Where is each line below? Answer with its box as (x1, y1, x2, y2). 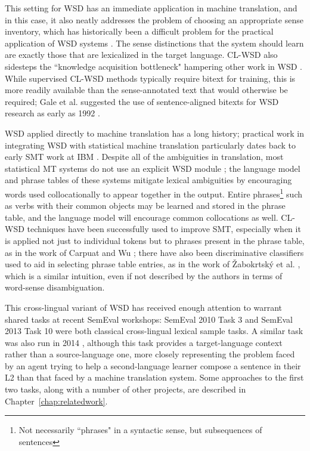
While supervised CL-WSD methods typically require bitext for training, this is (5, 72, 296, 84)
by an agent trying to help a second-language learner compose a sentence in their (5, 359, 301, 372)
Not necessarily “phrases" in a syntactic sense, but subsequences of (18, 424, 262, 436)
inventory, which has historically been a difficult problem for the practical (5, 25, 274, 38)
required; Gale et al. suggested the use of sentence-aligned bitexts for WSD (5, 95, 279, 107)
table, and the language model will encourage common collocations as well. (5, 211, 278, 223)
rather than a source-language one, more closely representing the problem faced (5, 348, 295, 360)
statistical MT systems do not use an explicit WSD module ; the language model (5, 162, 300, 174)
